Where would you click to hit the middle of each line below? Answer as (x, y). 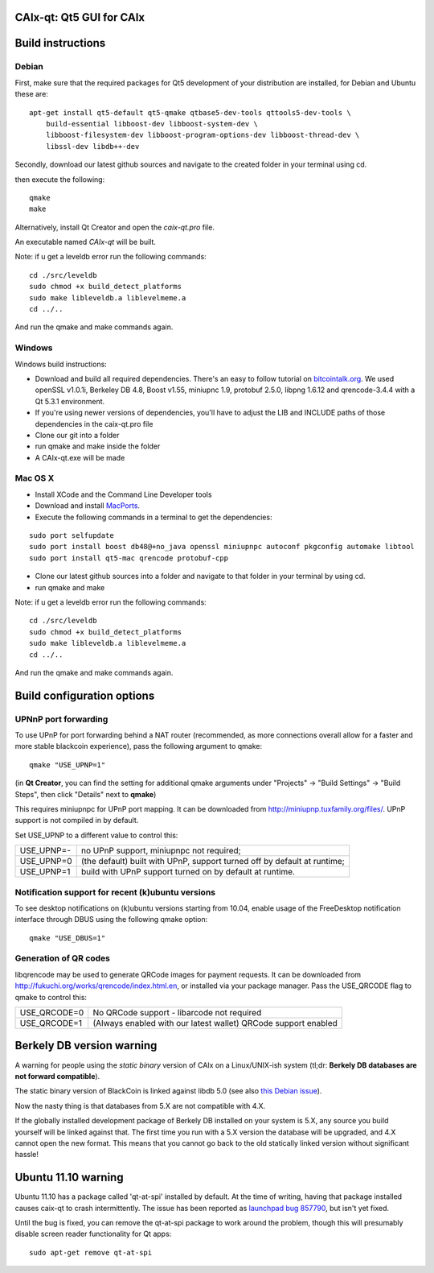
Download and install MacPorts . (88, 506)
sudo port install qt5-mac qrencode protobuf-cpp (129, 558)
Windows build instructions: (61, 364)
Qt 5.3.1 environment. (70, 401)
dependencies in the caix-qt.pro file (94, 424)
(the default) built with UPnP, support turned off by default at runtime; (213, 862)
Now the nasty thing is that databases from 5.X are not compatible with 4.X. (140, 1106)
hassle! (27, 1155)
